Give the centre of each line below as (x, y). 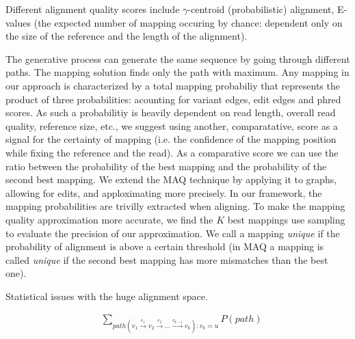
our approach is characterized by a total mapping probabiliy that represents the (173, 85)
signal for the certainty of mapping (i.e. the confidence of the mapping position (171, 139)
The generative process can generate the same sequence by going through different (178, 58)
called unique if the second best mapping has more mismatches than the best (167, 259)
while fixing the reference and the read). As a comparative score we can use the (172, 152)
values (18, 22)
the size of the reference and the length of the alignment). (127, 36)
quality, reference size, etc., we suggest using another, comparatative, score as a (172, 125)
